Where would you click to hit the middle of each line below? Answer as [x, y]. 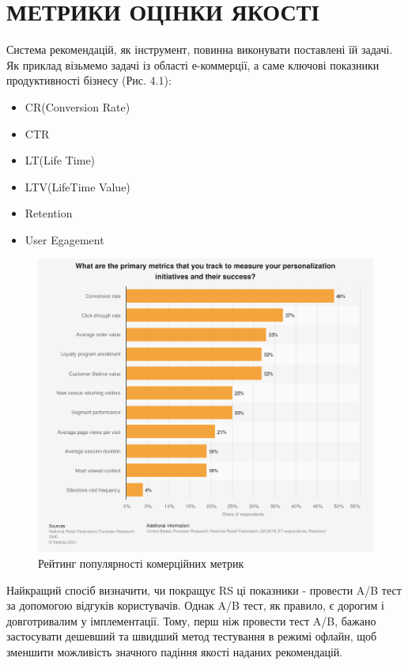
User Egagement [64, 239]
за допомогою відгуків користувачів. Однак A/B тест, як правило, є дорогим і [195, 605]
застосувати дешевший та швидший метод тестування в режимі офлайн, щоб [192, 636]
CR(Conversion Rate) [77, 106]
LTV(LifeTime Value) [77, 186]
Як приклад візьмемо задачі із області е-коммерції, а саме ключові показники [193, 64]
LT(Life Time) [60, 160]
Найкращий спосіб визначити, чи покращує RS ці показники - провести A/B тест [204, 589]
